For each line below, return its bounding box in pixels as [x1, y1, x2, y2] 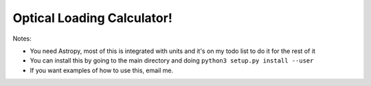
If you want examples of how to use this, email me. [30, 66, 174, 74]
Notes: [12, 34, 32, 43]
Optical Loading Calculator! [12, 10, 173, 25]
